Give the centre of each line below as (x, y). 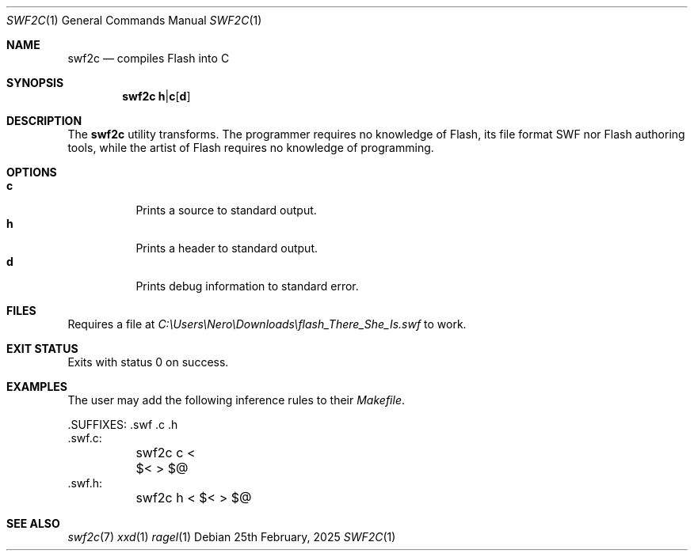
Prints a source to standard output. (226, 210)
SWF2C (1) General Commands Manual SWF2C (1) (134, 20)
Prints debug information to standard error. (247, 286)
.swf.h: (85, 483)
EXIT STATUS (42, 349)
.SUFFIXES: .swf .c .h (123, 424)
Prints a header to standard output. (227, 248)
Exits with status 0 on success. (148, 362)
